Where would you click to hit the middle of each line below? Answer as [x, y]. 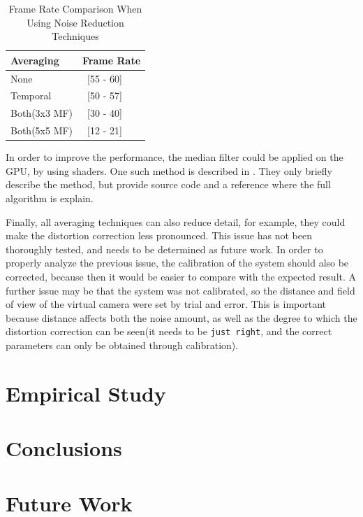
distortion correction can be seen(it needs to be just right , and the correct [169, 331]
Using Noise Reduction [75, 22]
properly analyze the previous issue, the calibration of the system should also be [177, 263]
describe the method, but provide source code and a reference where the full [168, 184]
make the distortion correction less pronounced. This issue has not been [159, 235]
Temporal [31, 95]
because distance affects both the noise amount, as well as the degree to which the [181, 317]
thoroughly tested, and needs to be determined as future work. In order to [164, 249]
